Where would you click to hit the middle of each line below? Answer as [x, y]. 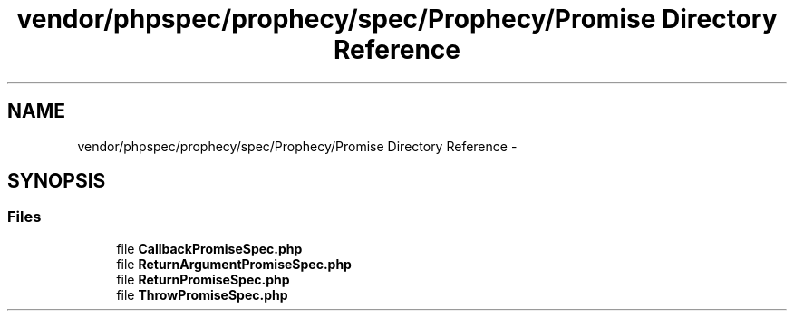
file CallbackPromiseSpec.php [209, 248]
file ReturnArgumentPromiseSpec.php [234, 264]
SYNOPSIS [57, 181]
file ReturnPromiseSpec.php [203, 279]
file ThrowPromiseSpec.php [202, 294]
